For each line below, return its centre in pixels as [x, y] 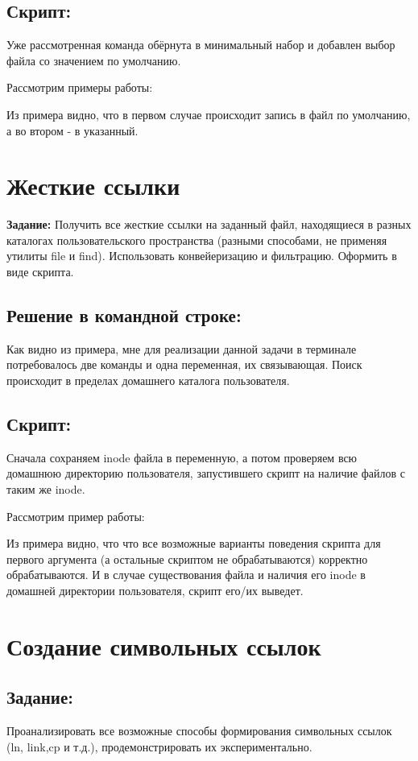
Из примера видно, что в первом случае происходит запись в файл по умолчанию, [209, 114]
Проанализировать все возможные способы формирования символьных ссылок [199, 731]
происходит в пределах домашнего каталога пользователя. [148, 380]
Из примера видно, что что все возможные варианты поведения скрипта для [194, 543]
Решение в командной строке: [124, 315]
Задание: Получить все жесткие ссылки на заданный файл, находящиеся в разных [209, 224]
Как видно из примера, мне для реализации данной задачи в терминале [182, 348]
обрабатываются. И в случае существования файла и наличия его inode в [186, 575]
